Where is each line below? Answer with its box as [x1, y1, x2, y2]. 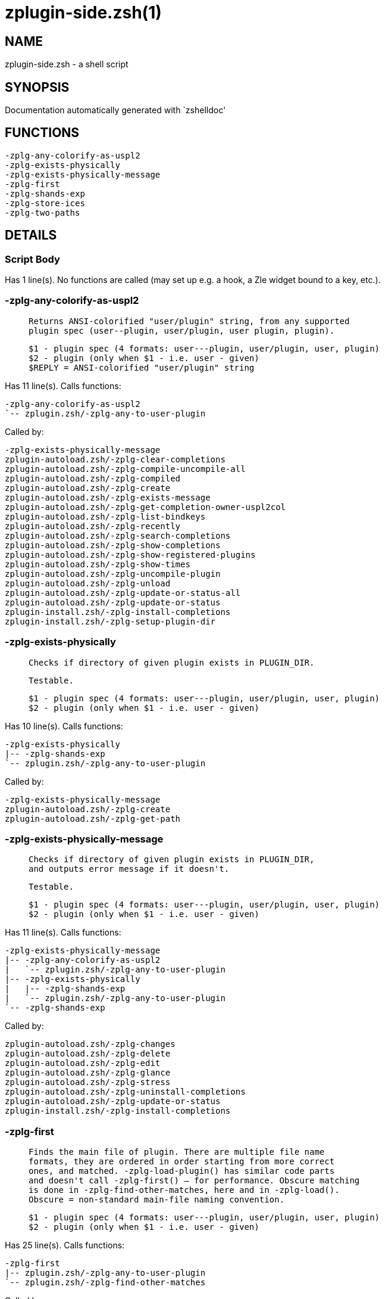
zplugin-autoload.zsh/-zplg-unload [5, 578, 171, 588]
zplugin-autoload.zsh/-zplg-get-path [5, 813, 181, 823]
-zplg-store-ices [5, 198, 85, 208]
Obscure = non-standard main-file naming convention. [29, 1195, 284, 1205]
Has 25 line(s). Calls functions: [5, 1240, 125, 1251]
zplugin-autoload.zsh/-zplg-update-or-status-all [5, 588, 241, 598]
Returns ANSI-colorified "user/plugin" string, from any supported [29, 316, 350, 326]
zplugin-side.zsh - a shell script [5, 59, 129, 70]
